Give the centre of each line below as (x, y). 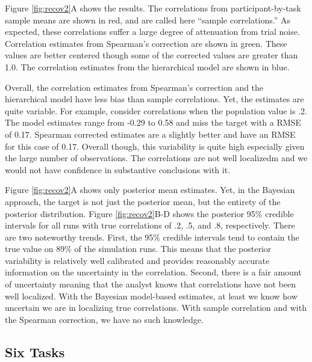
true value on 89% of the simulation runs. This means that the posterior (138, 249)
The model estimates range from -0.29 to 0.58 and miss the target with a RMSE (153, 122)
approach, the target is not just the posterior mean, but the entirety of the (143, 201)
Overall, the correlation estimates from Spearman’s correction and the (134, 87)
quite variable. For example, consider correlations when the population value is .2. (156, 110)
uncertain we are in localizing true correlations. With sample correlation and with (156, 308)
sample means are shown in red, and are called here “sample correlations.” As (148, 20)
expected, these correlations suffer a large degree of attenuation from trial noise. (152, 32)
